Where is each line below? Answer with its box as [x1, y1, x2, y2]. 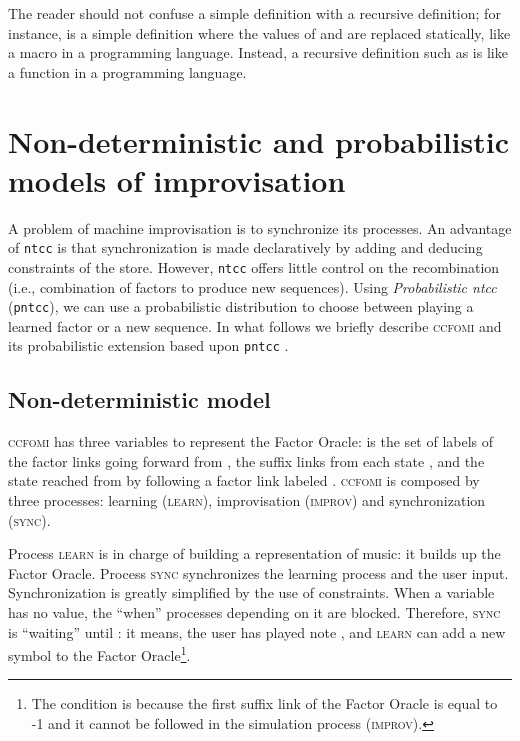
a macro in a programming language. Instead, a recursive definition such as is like [8, 42, 508, 63]
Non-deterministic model [8, 384, 271, 415]
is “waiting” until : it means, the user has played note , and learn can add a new [8, 621, 506, 642]
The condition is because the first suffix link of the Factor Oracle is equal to [31, 693, 498, 714]
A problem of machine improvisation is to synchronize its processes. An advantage [8, 217, 512, 238]
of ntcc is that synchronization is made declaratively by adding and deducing [8, 237, 483, 258]
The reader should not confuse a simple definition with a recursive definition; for [8, 3, 501, 23]
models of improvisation [8, 159, 346, 200]
